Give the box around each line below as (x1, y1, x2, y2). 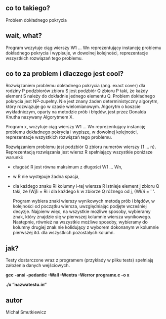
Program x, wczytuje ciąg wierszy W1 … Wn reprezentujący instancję (5, 124, 146, 130)
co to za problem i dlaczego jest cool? (5, 69, 124, 78)
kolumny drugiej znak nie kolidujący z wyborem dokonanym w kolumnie (12, 224, 159, 230)
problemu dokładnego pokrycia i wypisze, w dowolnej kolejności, (5, 129, 138, 135)
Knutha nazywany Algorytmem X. (5, 114, 74, 120)
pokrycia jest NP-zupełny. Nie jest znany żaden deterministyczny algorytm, (5, 99, 159, 105)
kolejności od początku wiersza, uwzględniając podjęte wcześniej (12, 203, 147, 210)
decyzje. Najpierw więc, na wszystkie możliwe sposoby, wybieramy (12, 209, 151, 214)
